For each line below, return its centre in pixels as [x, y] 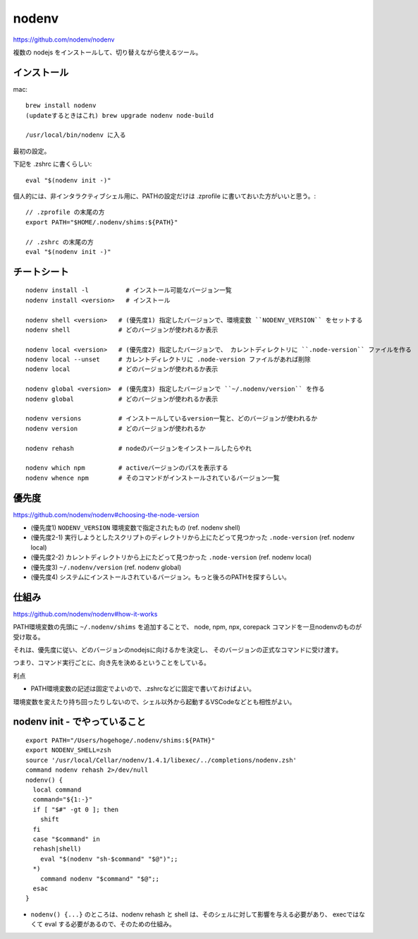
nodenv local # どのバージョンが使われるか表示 [122, 369]
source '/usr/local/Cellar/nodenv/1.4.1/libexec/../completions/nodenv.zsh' [161, 760]
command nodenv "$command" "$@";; [100, 879]
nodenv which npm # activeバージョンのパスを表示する [127, 468]
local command [57, 790]
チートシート [41, 272]
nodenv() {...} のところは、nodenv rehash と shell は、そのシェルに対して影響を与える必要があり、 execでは [195, 914]
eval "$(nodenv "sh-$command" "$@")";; [109, 859]
